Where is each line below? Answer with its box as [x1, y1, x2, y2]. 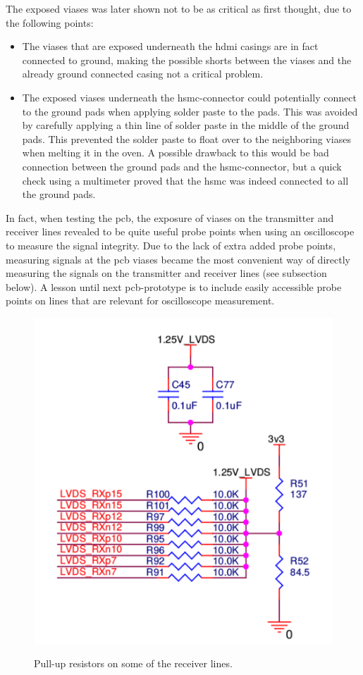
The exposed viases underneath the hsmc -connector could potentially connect [22, 89, 357, 104]
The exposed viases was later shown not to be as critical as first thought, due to [6, 1, 352, 16]
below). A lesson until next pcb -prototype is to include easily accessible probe [6, 279, 342, 294]
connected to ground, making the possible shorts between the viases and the [22, 52, 352, 67]
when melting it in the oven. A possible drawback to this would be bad [22, 145, 329, 160]
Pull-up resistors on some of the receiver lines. [34, 656, 233, 671]
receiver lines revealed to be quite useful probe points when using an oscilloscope [6, 224, 355, 239]
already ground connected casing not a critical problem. [22, 66, 264, 81]
